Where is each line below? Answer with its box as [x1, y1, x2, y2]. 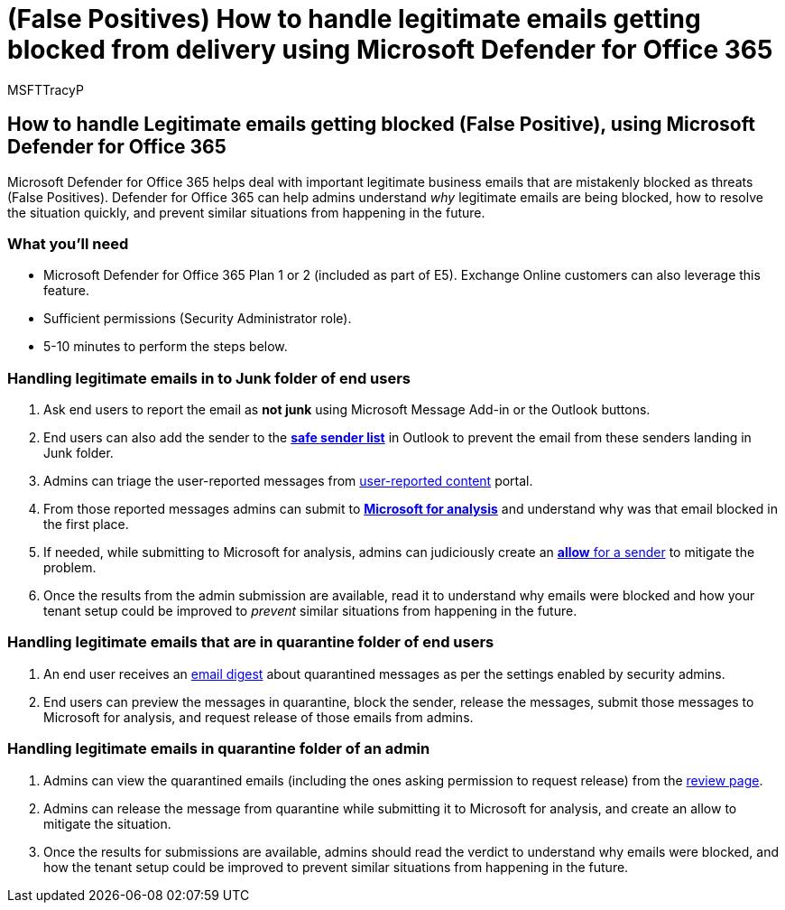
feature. [43, 283, 90, 299]
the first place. [43, 516, 129, 533]
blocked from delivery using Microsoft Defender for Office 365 [7, 34, 773, 65]
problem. [43, 560, 97, 576]
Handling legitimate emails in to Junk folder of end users [7, 368, 411, 387]
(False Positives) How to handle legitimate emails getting [7, 4, 701, 34]
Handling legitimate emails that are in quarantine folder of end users [7, 633, 494, 652]
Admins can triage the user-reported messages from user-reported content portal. [43, 473, 533, 489]
